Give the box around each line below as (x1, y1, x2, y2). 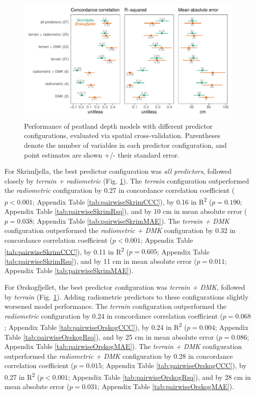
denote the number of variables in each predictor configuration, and (24, 139, 227, 150)
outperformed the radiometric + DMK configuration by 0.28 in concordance (4, 350, 233, 361)
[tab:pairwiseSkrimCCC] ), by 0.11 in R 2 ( (4, 245, 129, 256)
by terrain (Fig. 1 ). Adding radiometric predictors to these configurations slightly (4, 291, 249, 302)
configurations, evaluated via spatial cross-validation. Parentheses (24, 130, 221, 140)
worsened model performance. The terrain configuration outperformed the (4, 301, 227, 311)
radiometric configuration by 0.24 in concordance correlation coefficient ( (4, 310, 223, 321)
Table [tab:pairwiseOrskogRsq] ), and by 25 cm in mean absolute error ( (4, 331, 219, 342)
